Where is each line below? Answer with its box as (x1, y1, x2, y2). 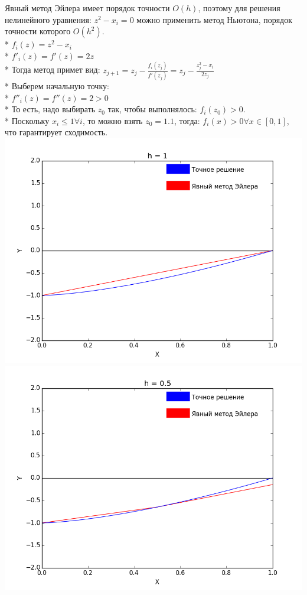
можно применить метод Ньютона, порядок (136, 13, 293, 25)
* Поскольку (5, 114, 50, 126)
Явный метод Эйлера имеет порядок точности (5, 2, 170, 14)
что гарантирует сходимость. (5, 126, 108, 138)
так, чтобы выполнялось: (107, 103, 197, 115)
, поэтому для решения (198, 2, 280, 14)
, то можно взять (82, 114, 143, 126)
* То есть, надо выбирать (5, 103, 96, 115)
